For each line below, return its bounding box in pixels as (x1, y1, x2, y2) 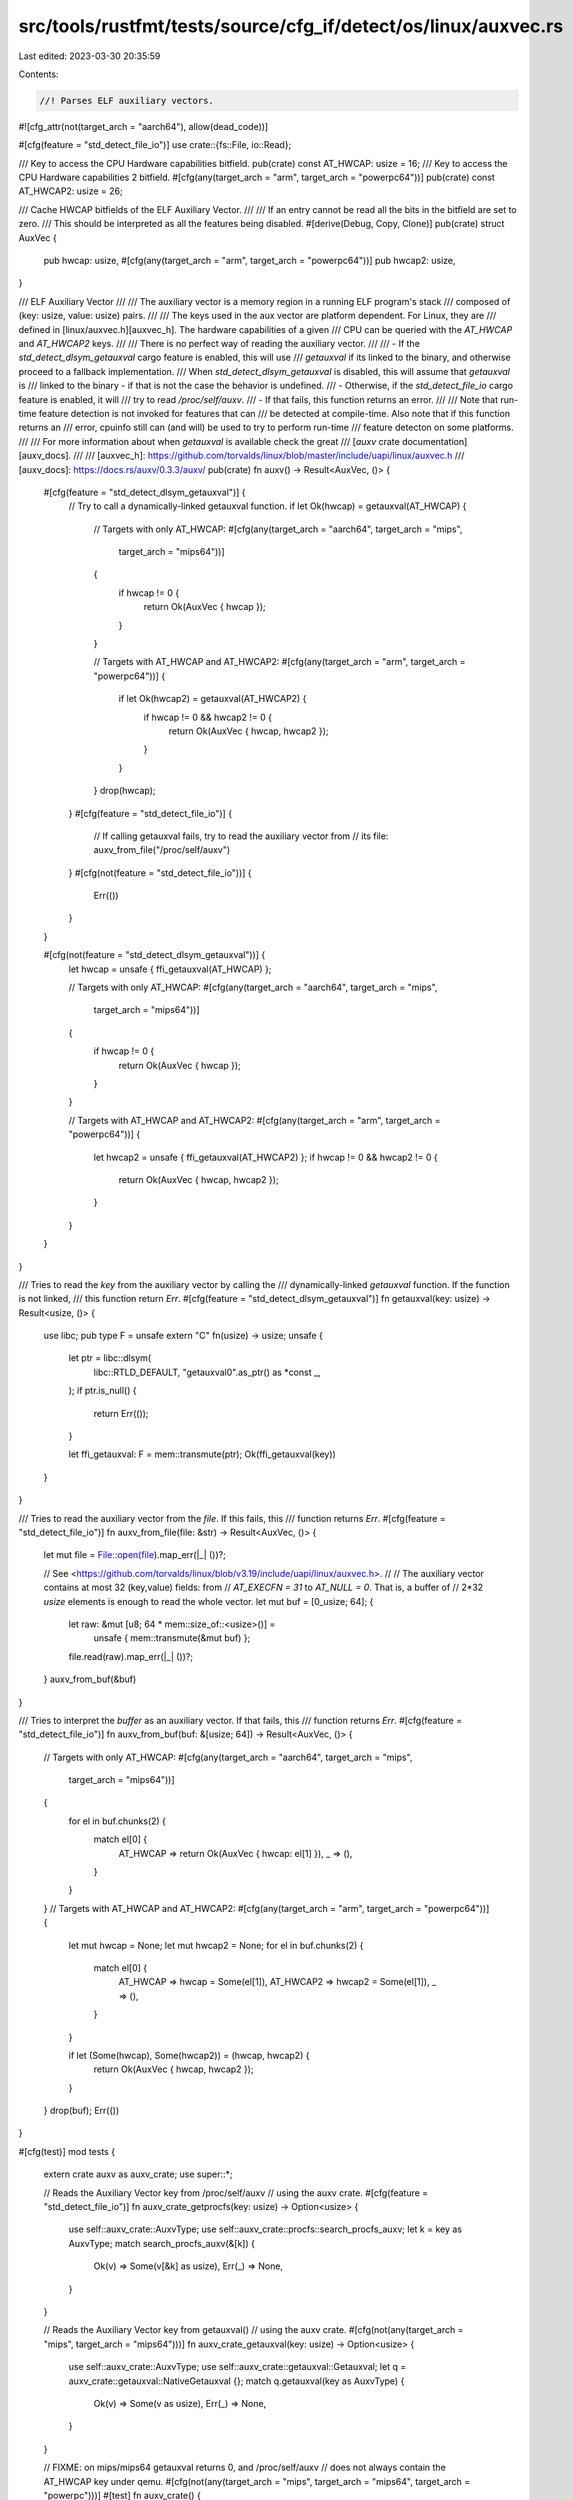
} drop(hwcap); (93, 785, 156, 797)
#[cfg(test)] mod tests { (18, 2145, 115, 2157)
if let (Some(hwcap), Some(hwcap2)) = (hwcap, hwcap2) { (68, 2049, 310, 2061)
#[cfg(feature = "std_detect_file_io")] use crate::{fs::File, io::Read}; (18, 139, 292, 151)
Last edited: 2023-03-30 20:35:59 (18, 50, 161, 62)
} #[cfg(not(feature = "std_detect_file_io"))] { (68, 866, 252, 879)
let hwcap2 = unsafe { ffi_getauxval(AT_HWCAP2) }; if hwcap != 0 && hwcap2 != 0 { (93, 1151, 439, 1163)
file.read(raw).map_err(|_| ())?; (68, 1650, 194, 1662)
